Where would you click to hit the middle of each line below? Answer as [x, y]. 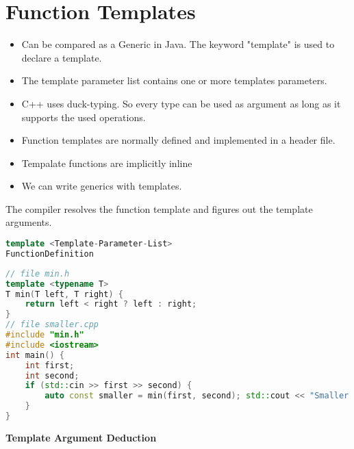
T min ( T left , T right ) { [64, 294]
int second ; [52, 375]
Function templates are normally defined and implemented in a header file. [178, 140]
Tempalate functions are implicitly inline [107, 163]
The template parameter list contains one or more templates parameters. [174, 80]
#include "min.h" [45, 335]
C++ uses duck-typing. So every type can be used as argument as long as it [181, 103]
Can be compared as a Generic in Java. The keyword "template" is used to [178, 44]
